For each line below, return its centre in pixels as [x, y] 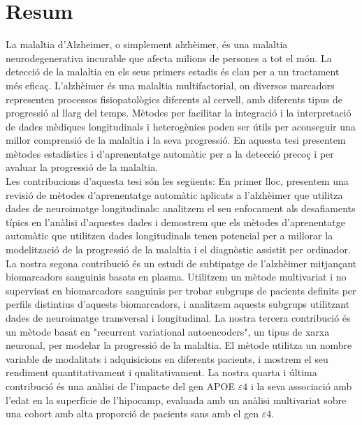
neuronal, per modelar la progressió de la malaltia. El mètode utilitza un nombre [179, 345]
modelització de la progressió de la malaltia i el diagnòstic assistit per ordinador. [178, 249]
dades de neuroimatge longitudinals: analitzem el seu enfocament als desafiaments [181, 208]
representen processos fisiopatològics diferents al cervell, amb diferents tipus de [174, 99]
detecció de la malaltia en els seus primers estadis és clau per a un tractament [173, 72]
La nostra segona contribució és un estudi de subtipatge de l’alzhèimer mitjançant [181, 263]
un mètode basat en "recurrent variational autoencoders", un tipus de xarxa [168, 331]
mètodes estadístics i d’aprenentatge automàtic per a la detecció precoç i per [170, 153]
